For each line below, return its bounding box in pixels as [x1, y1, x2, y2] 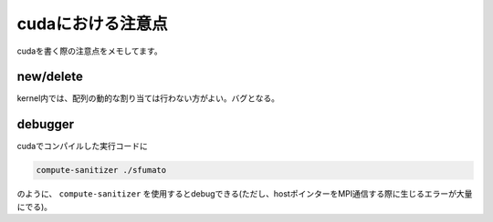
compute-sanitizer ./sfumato [36, 165, 167, 176]
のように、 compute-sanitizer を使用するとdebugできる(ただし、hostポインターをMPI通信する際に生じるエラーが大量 [16, 188, 473, 199]
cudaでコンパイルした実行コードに [16, 141, 148, 152]
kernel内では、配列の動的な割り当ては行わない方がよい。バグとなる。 [16, 93, 280, 104]
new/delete [16, 69, 84, 85]
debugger [16, 116, 75, 132]
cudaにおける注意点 [16, 14, 168, 34]
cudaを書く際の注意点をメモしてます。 [16, 45, 163, 56]
